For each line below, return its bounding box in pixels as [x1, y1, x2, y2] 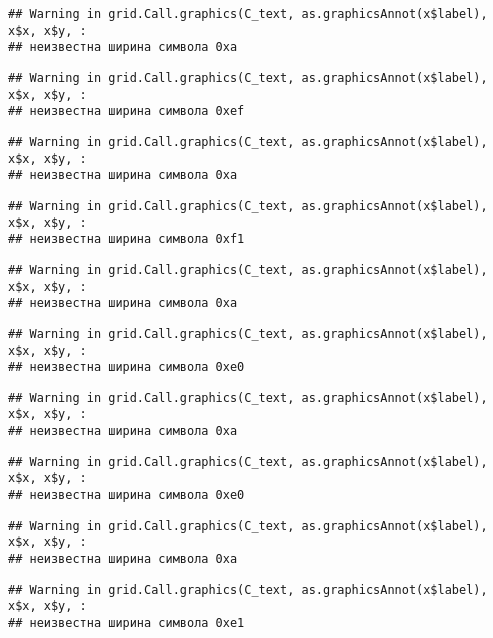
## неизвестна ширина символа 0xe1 [8, 616, 245, 631]
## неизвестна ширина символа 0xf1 [8, 232, 245, 247]
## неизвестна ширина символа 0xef [8, 104, 245, 119]
